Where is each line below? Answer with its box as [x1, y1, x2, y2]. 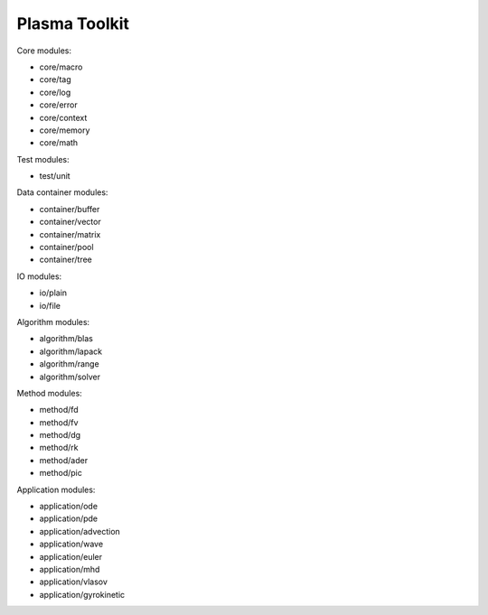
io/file [39, 300, 61, 311]
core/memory [39, 125, 90, 135]
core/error [39, 99, 78, 110]
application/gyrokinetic [39, 589, 126, 600]
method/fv [39, 416, 79, 428]
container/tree [39, 254, 92, 266]
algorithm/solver [39, 371, 101, 382]
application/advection [39, 526, 121, 536]
